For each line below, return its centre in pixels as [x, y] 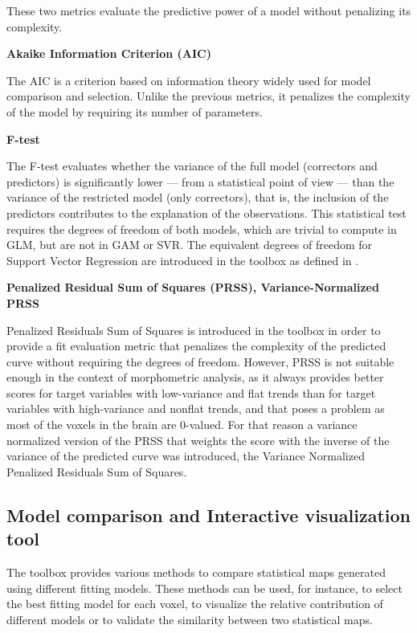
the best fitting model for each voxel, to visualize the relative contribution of [195, 604]
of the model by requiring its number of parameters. [135, 111]
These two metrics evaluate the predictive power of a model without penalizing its [209, 10]
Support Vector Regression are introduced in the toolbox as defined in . [183, 260]
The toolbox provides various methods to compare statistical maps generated [196, 572]
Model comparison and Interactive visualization [208, 515]
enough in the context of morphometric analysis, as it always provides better [195, 377]
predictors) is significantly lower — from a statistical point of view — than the [200, 181]
